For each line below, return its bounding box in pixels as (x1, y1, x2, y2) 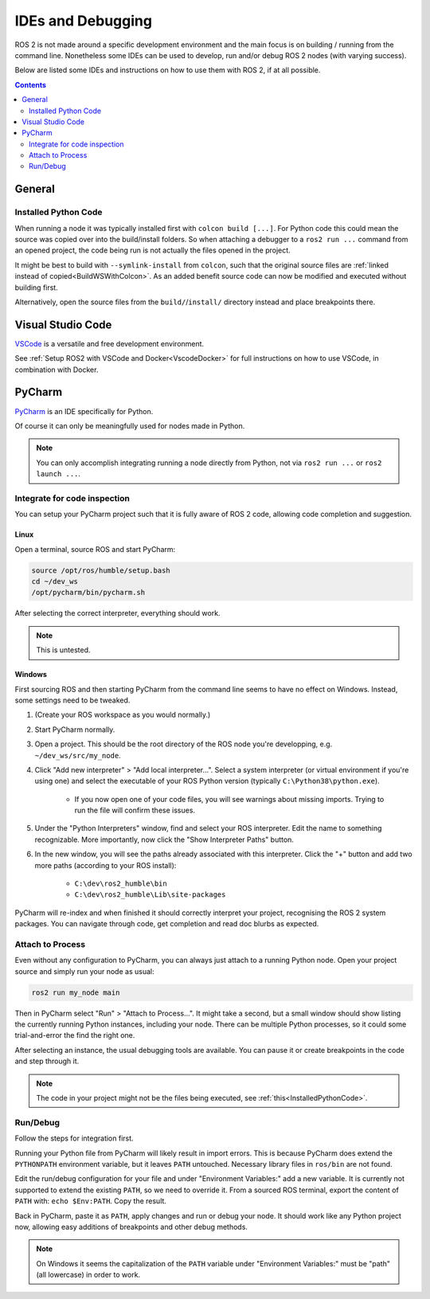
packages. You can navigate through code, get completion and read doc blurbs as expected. (14, 919, 319, 929)
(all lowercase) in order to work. (36, 1270, 141, 1280)
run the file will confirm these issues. (74, 805, 195, 816)
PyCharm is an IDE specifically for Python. (14, 406, 154, 416)
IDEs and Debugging (14, 12, 153, 29)
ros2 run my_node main (31, 988, 120, 997)
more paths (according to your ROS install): (34, 860, 177, 870)
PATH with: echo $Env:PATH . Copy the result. (14, 1196, 167, 1206)
